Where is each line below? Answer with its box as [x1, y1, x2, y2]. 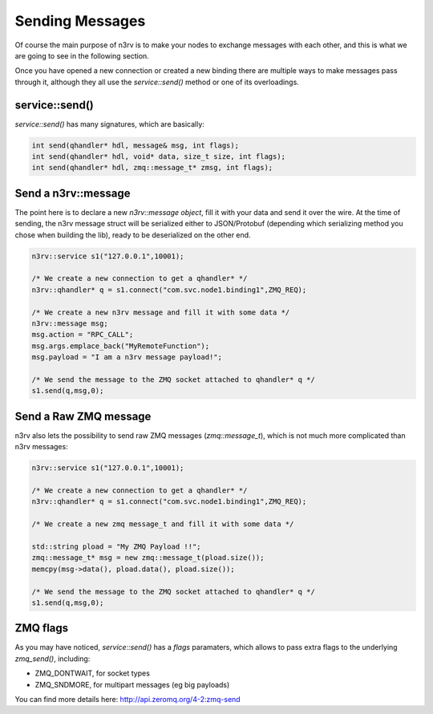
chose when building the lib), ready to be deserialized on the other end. [14, 229, 252, 240]
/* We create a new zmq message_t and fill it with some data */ [31, 520, 294, 529]
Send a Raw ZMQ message [14, 409, 152, 423]
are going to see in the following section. [14, 51, 150, 60]
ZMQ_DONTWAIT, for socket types [34, 668, 150, 678]
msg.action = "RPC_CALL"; [31, 330, 134, 339]
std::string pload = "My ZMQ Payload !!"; [31, 542, 201, 551]
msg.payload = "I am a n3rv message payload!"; [31, 353, 222, 362]
